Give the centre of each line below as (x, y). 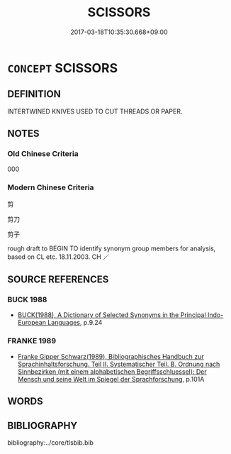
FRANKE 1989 (32, 341)
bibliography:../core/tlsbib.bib (51, 442)
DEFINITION (34, 94)
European (32, 323)
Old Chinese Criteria (43, 154)
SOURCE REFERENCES (58, 280)
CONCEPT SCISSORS (63, 68)
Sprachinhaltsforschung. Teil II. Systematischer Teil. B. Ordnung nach (119, 364)
